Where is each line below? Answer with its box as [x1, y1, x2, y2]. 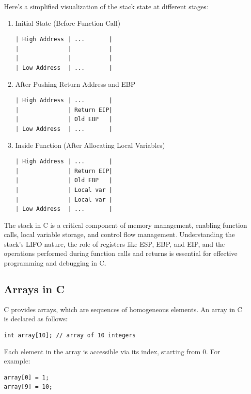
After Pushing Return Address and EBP [15, 79, 136, 89]
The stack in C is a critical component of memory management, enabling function [4, 220, 247, 230]
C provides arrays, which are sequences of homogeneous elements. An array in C [4, 304, 242, 314]
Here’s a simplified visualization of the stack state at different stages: [4, 1, 208, 11]
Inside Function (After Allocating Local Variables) [15, 140, 165, 150]
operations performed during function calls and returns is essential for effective [4, 248, 237, 258]
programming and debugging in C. [4, 258, 106, 268]
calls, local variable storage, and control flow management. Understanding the [4, 229, 235, 239]
